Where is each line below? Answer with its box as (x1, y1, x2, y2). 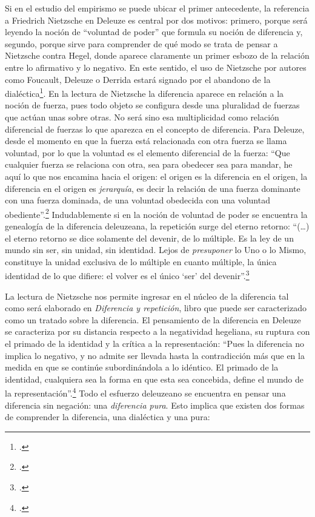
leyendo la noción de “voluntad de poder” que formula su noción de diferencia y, (5, 25, 303, 38)
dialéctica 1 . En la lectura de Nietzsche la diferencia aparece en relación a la (5, 85, 284, 99)
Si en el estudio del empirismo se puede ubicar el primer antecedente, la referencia (5, 2, 310, 14)
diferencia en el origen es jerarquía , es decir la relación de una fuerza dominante (5, 182, 300, 194)
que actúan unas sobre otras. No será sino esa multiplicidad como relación (5, 111, 279, 123)
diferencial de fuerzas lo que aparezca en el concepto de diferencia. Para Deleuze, (5, 122, 305, 135)
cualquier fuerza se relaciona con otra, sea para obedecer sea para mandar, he (5, 158, 293, 171)
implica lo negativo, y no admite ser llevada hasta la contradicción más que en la (5, 349, 305, 361)
